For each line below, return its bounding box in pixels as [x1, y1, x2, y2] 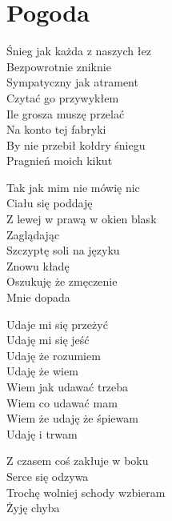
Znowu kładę [6, 257, 70, 274]
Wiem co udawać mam [6, 394, 118, 411]
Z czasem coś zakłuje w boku [6, 452, 149, 469]
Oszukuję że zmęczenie [6, 273, 118, 290]
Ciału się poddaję [6, 194, 93, 211]
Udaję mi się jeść [6, 331, 90, 348]
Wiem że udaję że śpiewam [6, 410, 138, 427]
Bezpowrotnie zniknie [6, 58, 111, 74]
